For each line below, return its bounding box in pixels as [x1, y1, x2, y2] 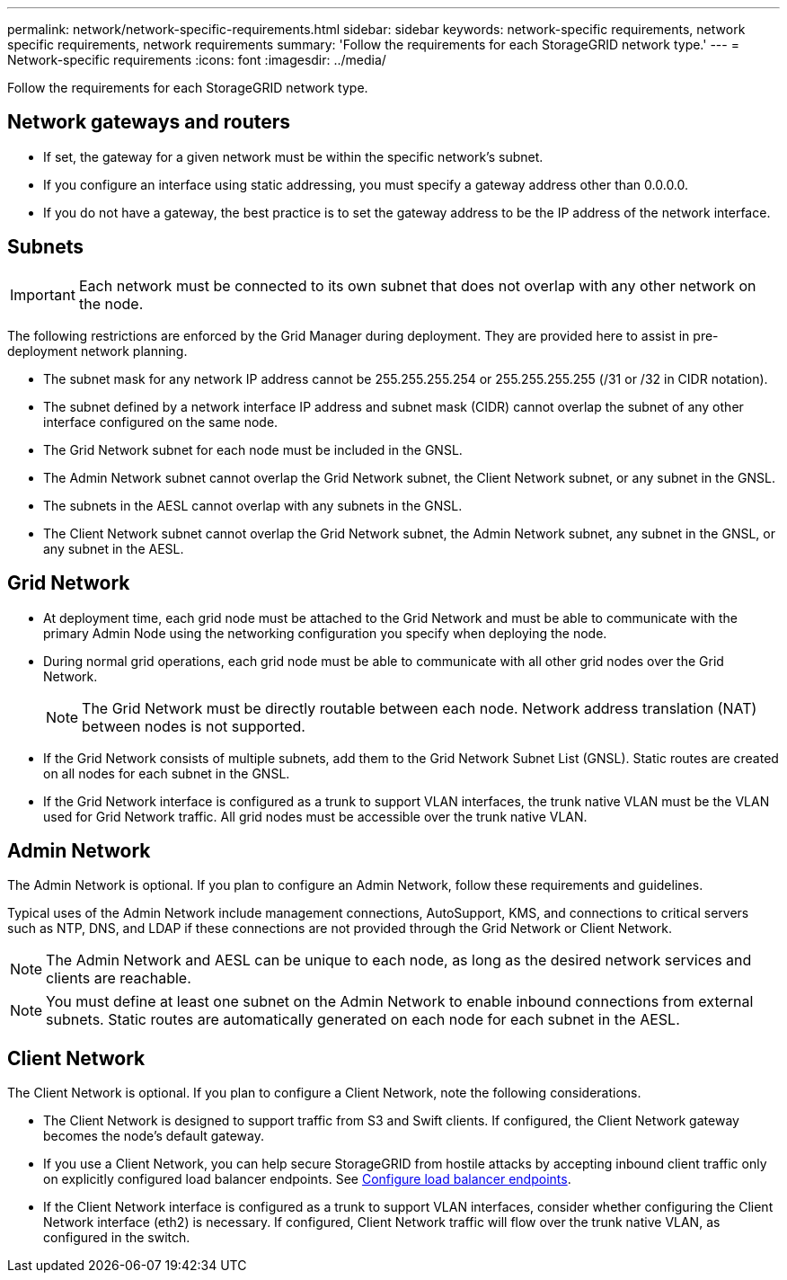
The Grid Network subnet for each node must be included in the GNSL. [43, 441, 463, 458]
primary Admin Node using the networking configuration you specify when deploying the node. [43, 625, 607, 641]
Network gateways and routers [7, 111, 291, 134]
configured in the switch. [43, 1230, 190, 1246]
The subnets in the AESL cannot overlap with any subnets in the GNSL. [43, 497, 463, 513]
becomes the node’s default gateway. [43, 1128, 264, 1144]
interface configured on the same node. [43, 413, 279, 430]
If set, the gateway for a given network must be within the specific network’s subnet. [43, 148, 544, 164]
